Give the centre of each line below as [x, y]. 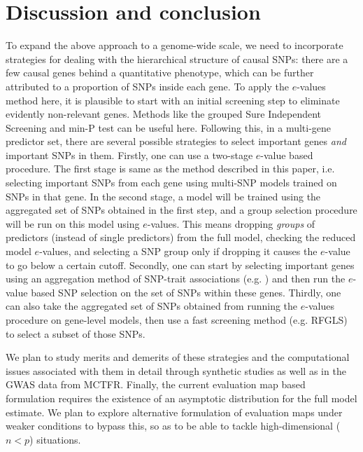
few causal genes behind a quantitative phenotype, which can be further [160, 73]
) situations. [55, 439]
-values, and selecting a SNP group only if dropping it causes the [178, 251]
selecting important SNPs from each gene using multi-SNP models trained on [171, 183]
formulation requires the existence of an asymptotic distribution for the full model [181, 398]
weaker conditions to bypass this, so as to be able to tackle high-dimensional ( [173, 426]
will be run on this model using [73, 223]
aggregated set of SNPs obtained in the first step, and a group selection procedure [181, 210]
